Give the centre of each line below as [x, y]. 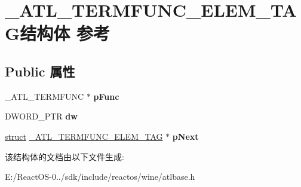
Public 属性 [40, 71]
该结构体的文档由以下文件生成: [64, 156]
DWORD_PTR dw [41, 116]
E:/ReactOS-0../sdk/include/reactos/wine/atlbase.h [100, 177]
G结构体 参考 [58, 33]
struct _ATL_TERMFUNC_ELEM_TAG [84, 136]
